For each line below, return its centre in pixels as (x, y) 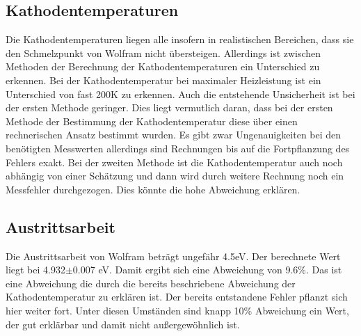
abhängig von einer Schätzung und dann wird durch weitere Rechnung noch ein (175, 176)
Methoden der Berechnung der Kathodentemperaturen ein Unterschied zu (163, 66)
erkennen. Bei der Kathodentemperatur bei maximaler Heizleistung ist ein (163, 80)
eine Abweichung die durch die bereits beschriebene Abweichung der (151, 283)
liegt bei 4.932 (35, 270)
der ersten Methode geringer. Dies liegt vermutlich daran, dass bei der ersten (169, 107)
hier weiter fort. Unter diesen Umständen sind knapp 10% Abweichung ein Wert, (177, 310)
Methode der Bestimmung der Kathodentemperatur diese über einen (152, 121)
